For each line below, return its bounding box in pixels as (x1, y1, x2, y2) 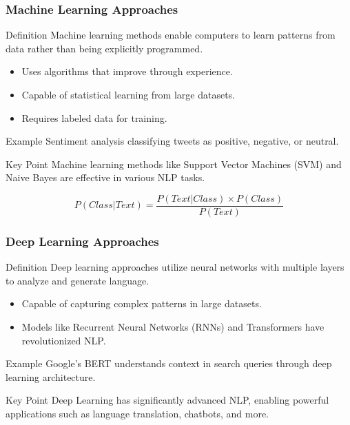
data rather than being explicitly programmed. (6, 41, 203, 55)
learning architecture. (6, 369, 96, 384)
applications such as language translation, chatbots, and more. (6, 406, 269, 420)
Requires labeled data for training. (21, 110, 167, 125)
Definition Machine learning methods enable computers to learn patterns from (6, 28, 336, 42)
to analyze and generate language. (6, 273, 150, 287)
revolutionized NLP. (21, 333, 106, 347)
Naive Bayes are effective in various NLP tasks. (6, 170, 205, 185)
